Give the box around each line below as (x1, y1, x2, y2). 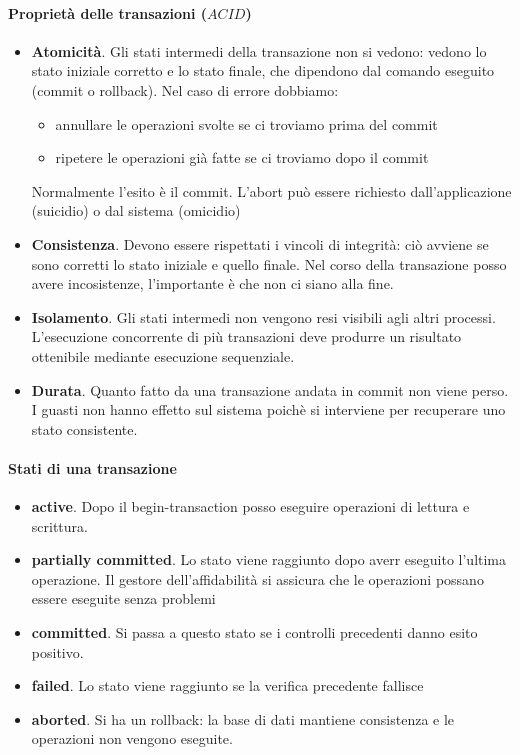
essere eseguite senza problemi (31, 588, 216, 609)
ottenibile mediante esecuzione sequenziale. (31, 345, 295, 366)
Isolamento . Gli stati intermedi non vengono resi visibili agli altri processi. (31, 306, 496, 327)
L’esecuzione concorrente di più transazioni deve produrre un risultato (31, 326, 462, 347)
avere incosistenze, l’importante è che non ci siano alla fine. (31, 273, 394, 294)
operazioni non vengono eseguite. (31, 728, 233, 749)
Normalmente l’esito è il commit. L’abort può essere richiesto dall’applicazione (31, 180, 512, 201)
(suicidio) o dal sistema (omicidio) (31, 200, 241, 221)
